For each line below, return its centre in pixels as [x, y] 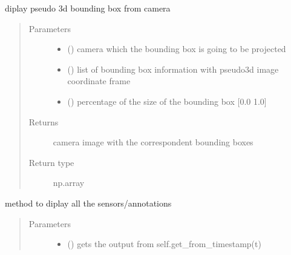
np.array [69, 183]
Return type [51, 162]
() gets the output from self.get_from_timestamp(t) [164, 244]
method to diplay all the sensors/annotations [88, 203]
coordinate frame [99, 81]
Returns [44, 121]
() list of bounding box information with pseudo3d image [173, 69]
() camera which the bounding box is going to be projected [177, 49]
